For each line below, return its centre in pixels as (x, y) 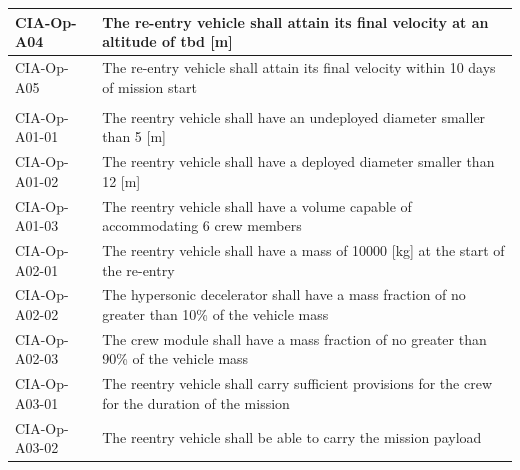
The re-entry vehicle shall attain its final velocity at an (295, 21)
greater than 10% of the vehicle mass (215, 313)
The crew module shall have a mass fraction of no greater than (294, 338)
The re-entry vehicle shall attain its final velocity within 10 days (299, 66)
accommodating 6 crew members (202, 225)
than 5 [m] (134, 136)
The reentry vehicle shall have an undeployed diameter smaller (294, 116)
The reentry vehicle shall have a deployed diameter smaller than (298, 161)
